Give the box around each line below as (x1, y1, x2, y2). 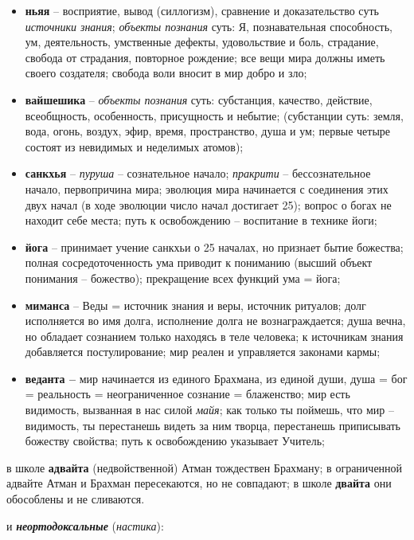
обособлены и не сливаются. (6, 491, 145, 507)
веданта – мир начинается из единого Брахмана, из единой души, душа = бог (25, 370, 408, 386)
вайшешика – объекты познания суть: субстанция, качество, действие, (25, 91, 373, 108)
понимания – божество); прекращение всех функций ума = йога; (25, 269, 341, 286)
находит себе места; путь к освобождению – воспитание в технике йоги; (25, 212, 377, 229)
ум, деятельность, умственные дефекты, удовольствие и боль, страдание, (25, 33, 379, 50)
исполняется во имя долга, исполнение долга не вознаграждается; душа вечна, (25, 312, 406, 329)
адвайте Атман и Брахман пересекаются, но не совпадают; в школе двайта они (6, 475, 392, 491)
